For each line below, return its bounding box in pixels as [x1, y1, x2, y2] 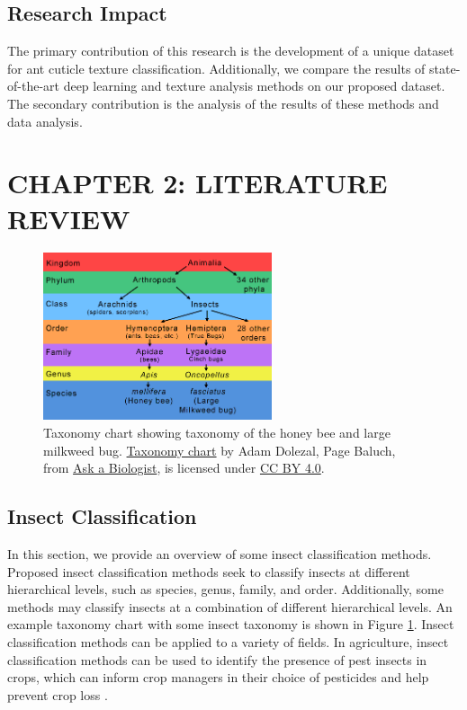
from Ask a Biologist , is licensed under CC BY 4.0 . [43, 458, 325, 477]
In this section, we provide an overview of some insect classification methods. [7, 544, 432, 563]
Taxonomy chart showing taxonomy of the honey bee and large [43, 422, 391, 441]
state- [429, 58, 461, 77]
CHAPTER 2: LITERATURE [7, 164, 388, 201]
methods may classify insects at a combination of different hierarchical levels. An [7, 597, 453, 616]
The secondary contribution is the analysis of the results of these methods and [7, 93, 439, 112]
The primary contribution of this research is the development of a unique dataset [7, 41, 454, 60]
